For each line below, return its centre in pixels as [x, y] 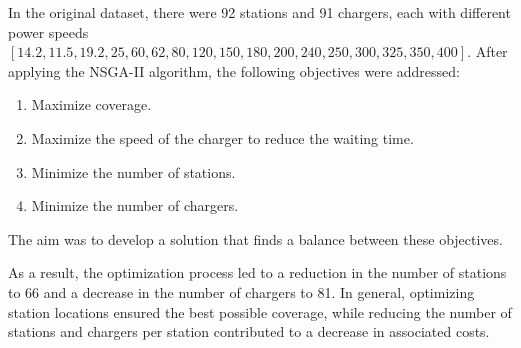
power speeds [48, 31]
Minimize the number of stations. [133, 171]
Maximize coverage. [91, 104]
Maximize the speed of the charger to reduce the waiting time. [222, 137]
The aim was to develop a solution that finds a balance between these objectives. [255, 238]
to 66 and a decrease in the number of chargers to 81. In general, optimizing [241, 291]
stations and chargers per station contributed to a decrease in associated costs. [249, 331]
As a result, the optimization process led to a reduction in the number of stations [257, 272]
